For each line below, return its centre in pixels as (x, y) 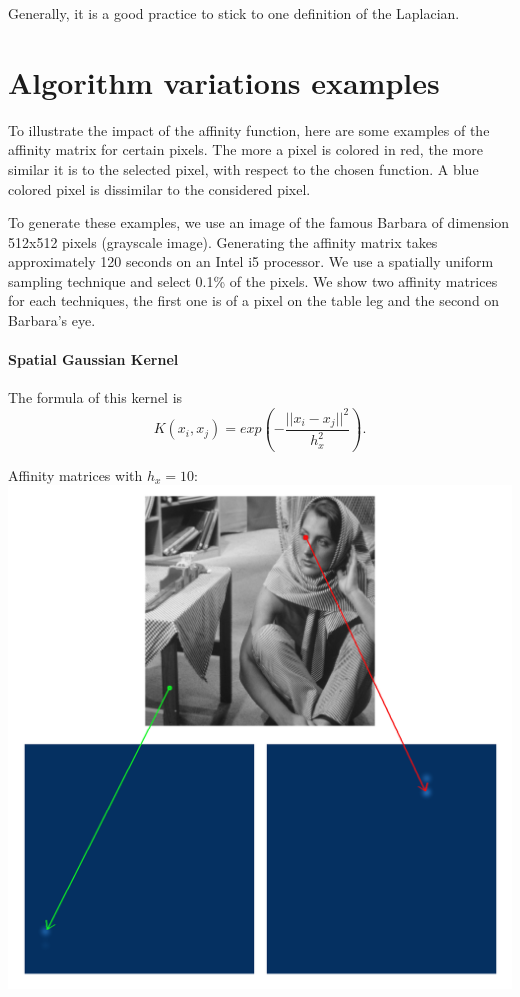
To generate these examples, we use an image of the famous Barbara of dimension (259, 222)
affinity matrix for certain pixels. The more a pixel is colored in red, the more (245, 149)
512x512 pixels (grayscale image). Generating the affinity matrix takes (223, 241)
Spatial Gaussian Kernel (93, 359)
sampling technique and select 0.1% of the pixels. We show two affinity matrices (253, 280)
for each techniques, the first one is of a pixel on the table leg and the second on (254, 300)
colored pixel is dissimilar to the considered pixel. (159, 188)
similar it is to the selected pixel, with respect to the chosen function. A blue (243, 168)
